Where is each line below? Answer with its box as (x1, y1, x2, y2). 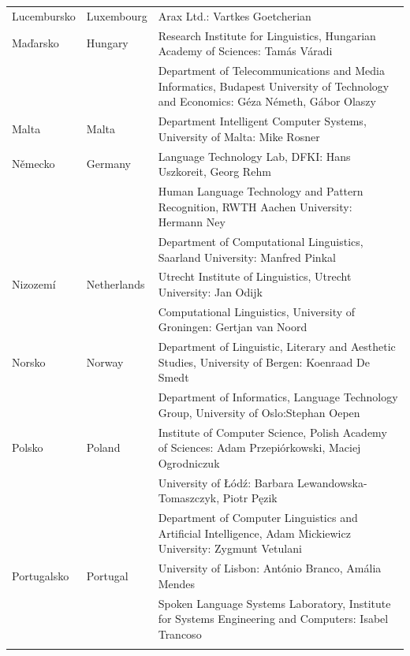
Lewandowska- (297, 474, 367, 490)
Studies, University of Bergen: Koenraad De (158, 353, 370, 370)
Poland (86, 439, 121, 456)
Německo (12, 155, 55, 172)
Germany (86, 155, 131, 172)
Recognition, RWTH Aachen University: (158, 198, 352, 214)
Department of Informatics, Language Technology (158, 389, 398, 405)
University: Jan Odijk (158, 284, 263, 300)
